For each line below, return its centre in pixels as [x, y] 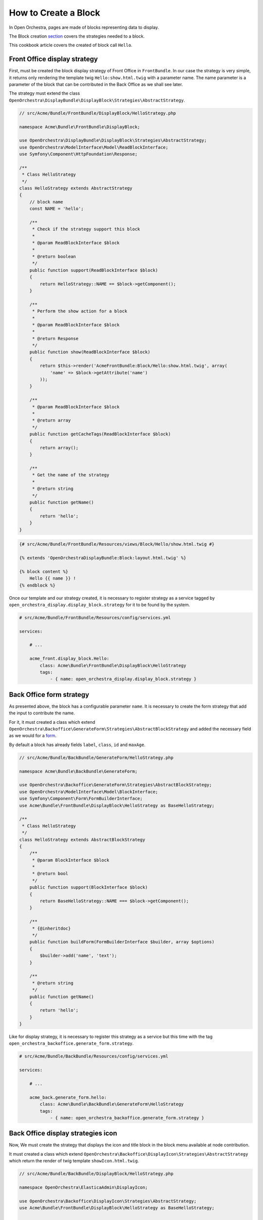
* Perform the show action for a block [80, 311]
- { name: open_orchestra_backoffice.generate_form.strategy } [127, 1118]
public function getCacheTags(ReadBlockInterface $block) [100, 434]
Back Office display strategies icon [63, 1133]
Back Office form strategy [49, 695]
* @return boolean [54, 256]
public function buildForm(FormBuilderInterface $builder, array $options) [122, 942]
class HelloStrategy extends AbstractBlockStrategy [82, 840]
